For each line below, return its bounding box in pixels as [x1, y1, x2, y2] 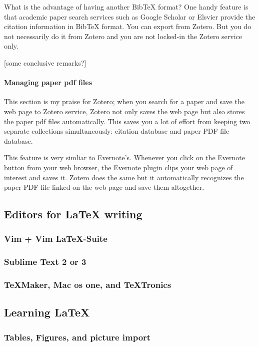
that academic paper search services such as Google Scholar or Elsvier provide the [4, 11, 255, 22]
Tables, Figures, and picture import [4, 330, 151, 343]
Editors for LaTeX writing [4, 206, 142, 222]
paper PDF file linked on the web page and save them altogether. [4, 182, 204, 192]
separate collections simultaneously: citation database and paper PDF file [4, 126, 229, 136]
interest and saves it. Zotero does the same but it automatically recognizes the [4, 172, 244, 182]
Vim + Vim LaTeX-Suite [4, 232, 107, 245]
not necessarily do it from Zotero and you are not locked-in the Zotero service [4, 31, 242, 41]
